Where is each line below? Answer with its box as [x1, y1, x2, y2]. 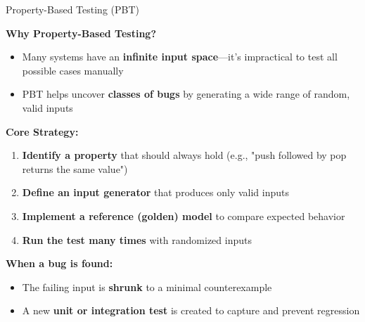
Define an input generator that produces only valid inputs [22, 185, 289, 200]
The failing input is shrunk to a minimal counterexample [22, 279, 272, 294]
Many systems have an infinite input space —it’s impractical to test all [22, 49, 338, 64]
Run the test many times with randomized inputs [22, 232, 252, 247]
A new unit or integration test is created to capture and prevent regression [22, 303, 360, 318]
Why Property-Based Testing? [6, 25, 157, 40]
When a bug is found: [6, 256, 113, 271]
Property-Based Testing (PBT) [6, 2, 140, 16]
